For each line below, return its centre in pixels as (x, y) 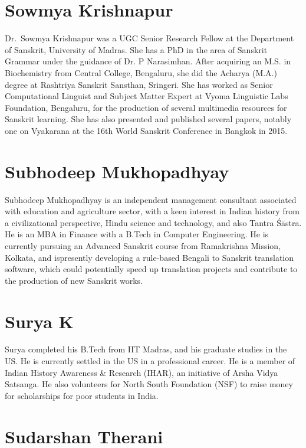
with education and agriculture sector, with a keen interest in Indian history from (152, 211)
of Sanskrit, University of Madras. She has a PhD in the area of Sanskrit (136, 49)
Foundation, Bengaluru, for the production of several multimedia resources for (146, 107)
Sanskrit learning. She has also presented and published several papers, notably (148, 119)
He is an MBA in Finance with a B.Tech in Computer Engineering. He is (137, 234)
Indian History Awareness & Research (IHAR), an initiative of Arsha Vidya (142, 372)
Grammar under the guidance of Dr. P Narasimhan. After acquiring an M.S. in (148, 61)
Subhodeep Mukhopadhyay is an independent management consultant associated (151, 199)
